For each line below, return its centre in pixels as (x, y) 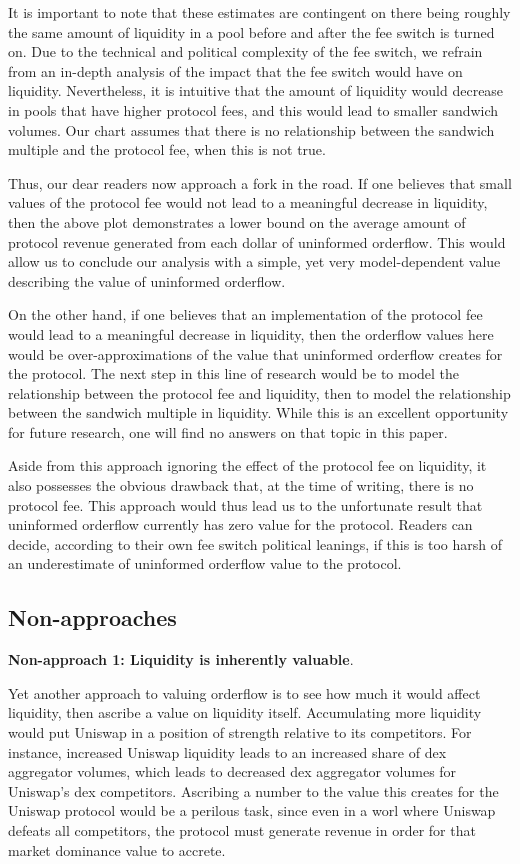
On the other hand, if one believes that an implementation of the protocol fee (245, 314)
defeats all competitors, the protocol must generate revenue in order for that (242, 829)
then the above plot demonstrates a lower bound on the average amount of (237, 221)
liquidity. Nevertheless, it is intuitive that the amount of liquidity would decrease (256, 90)
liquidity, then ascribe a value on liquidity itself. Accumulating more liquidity (245, 712)
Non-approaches (92, 617)
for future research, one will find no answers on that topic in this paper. (228, 431)
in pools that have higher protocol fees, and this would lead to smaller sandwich (253, 109)
